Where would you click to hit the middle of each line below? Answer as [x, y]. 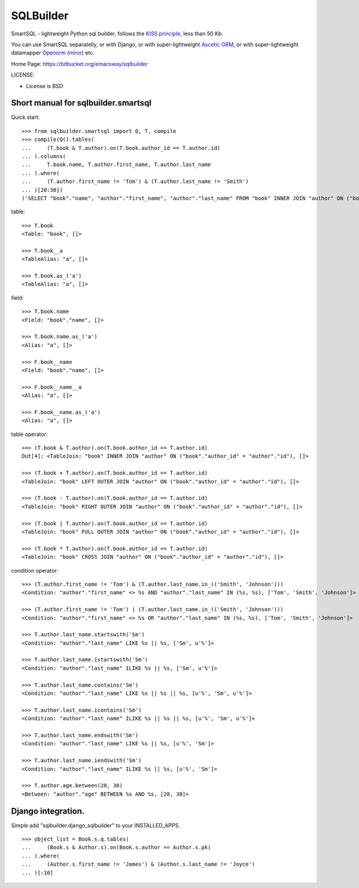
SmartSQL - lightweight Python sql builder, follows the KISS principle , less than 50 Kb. [117, 34]
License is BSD [45, 86]
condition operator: [35, 570]
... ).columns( [44, 156]
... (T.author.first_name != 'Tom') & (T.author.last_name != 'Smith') [135, 182]
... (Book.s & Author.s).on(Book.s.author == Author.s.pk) [116, 848]
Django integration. [48, 811]
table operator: [29, 434]
